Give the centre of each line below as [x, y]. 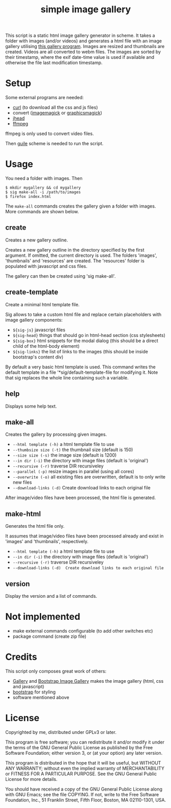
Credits [21, 657]
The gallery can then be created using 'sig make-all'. [60, 276]
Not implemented [43, 617]
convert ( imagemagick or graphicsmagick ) [57, 113]
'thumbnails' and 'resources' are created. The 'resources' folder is [75, 261]
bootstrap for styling [34, 692]
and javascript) [28, 686]
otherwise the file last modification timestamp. [54, 63]
